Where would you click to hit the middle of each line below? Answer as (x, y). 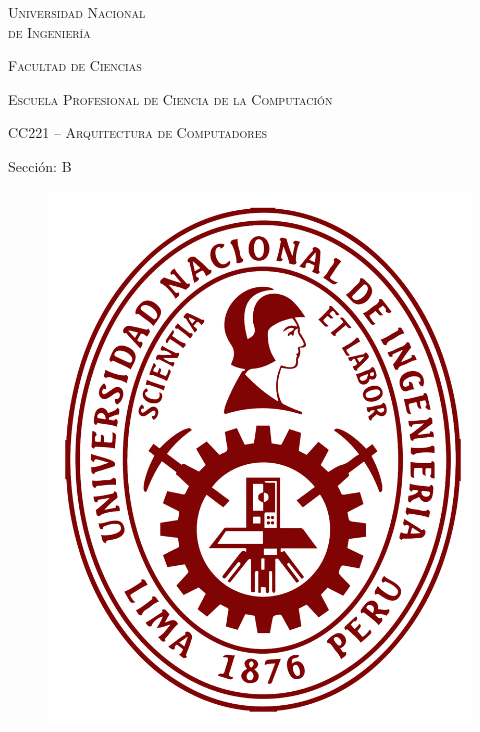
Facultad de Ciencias (75, 65)
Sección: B (40, 165)
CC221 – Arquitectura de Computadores (138, 132)
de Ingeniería (49, 31)
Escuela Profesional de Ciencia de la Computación (170, 98)
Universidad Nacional (77, 12)
